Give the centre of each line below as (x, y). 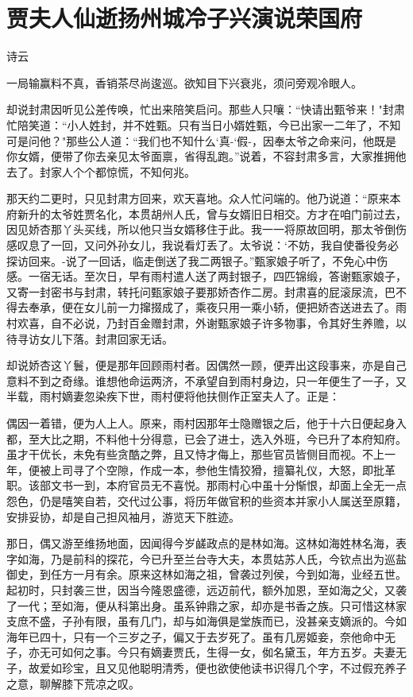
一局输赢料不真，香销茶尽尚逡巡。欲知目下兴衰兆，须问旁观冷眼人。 (184, 82)
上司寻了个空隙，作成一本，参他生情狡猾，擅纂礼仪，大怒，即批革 (223, 469)
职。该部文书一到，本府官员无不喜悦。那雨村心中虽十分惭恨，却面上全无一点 (206, 485)
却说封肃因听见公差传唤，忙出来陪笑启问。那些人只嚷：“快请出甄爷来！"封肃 (206, 109)
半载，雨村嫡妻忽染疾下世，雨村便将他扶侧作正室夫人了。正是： (173, 396)
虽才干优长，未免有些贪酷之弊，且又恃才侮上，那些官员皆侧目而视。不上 (195, 454)
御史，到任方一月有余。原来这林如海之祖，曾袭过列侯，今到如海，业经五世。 (206, 574)
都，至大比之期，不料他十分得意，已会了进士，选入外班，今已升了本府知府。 (206, 438)
